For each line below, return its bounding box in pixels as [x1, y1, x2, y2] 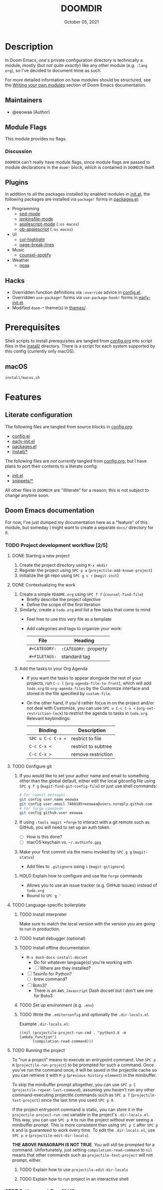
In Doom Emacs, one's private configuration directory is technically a [5, 57, 143, 63]
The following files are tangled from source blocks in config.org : [5, 423, 133, 430]
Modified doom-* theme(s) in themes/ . [12, 305, 87, 311]
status [19, 855, 33, 860]
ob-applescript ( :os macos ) [19, 226, 73, 232]
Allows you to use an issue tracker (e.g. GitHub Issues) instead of [26, 882, 158, 888]
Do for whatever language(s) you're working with [33, 959, 132, 965]
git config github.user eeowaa [19, 810, 83, 816]
